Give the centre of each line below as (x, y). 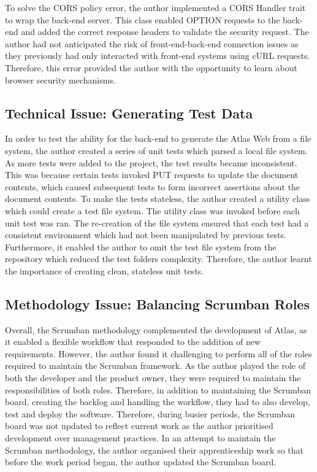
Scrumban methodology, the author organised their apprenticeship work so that (155, 450)
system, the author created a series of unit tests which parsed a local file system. (156, 150)
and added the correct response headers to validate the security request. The (165, 32)
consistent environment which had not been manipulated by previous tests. (146, 235)
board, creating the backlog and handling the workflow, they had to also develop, (158, 402)
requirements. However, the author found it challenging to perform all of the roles (158, 353)
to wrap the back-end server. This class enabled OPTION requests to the (143, 19)
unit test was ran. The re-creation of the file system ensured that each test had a (157, 222)
